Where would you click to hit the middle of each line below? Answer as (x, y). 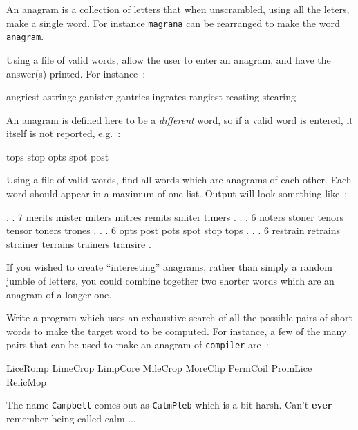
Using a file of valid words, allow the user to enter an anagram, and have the (169, 59)
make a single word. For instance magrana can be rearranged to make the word (173, 23)
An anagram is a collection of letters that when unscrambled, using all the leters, (178, 9)
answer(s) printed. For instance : (76, 73)
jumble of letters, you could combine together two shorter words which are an (170, 281)
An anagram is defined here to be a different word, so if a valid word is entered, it (180, 119)
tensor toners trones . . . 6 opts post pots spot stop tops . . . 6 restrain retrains (173, 230)
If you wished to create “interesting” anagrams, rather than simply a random (169, 267)
